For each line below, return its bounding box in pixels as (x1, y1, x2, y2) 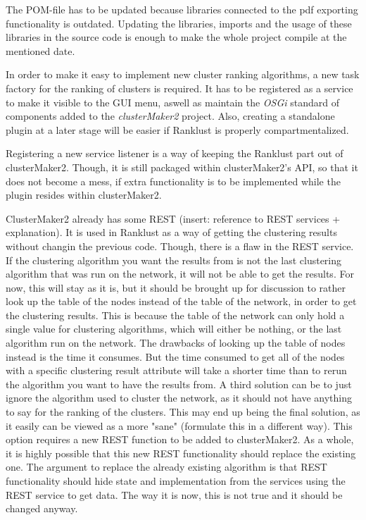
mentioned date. (6, 43, 75, 58)
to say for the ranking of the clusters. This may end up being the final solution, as (6, 404, 360, 419)
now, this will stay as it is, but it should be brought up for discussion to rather (6, 280, 346, 295)
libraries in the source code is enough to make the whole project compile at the (6, 30, 347, 44)
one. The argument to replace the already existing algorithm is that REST (6, 459, 327, 474)
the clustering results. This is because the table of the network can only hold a (6, 307, 345, 322)
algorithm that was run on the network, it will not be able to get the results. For (6, 266, 354, 281)
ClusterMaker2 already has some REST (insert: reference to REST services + (6, 211, 341, 225)
